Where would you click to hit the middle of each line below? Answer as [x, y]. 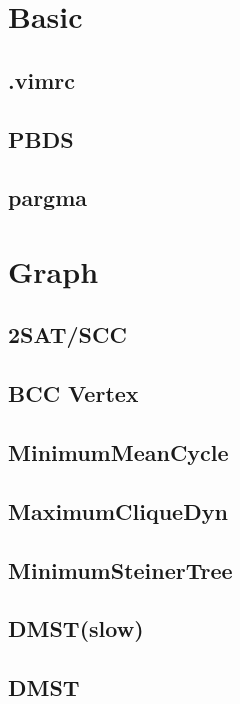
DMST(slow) [76, 628]
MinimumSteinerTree [120, 569]
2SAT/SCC [67, 334]
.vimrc [41, 79]
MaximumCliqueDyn [118, 510]
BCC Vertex [73, 393]
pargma [48, 197]
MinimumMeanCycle [118, 452]
